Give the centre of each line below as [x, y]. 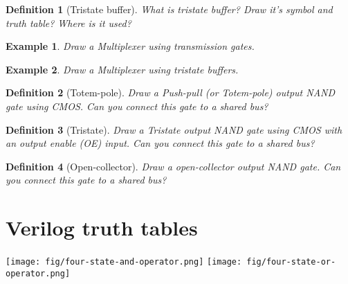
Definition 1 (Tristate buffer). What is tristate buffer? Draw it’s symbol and [169, 9]
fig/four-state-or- [291, 262]
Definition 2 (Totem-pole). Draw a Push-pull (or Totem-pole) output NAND [171, 92]
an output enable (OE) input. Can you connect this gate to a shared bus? [160, 143]
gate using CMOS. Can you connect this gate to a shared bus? [137, 106]
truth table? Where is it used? [68, 23]
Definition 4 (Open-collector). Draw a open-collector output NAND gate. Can [173, 166]
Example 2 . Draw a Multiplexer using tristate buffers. [122, 69]
